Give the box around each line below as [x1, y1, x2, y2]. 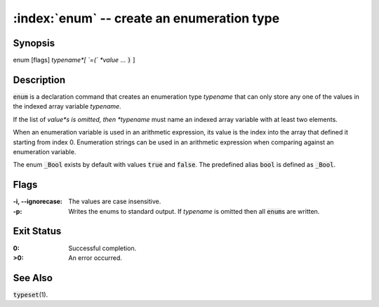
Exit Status [13, 225, 62, 238]
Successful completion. [68, 244, 137, 252]
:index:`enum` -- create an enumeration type [13, 11, 280, 26]
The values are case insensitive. [68, 197, 161, 206]
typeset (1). [13, 290, 48, 299]
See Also [13, 272, 53, 284]
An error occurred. [68, 253, 123, 262]
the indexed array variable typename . [13, 102, 122, 111]
